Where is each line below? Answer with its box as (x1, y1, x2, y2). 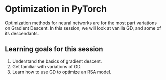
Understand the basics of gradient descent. (12, 58, 102, 64)
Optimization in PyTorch (5, 3, 107, 15)
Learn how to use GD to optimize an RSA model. (12, 69, 111, 75)
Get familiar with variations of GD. (12, 63, 82, 69)
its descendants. (5, 30, 39, 36)
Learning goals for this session (5, 45, 103, 53)
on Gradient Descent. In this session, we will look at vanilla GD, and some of (5, 25, 161, 31)
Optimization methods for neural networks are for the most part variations (5, 20, 157, 26)
